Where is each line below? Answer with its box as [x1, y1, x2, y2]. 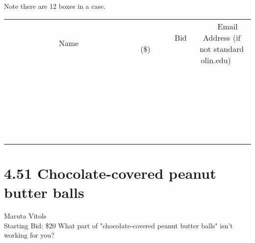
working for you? [4, 230, 54, 240]
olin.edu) [201, 54, 231, 66]
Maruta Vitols [4, 210, 47, 220]
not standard [200, 43, 244, 54]
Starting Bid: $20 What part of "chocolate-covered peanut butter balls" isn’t [4, 220, 233, 230]
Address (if [203, 31, 241, 43]
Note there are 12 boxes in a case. [4, 1, 106, 11]
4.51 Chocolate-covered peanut [4, 163, 216, 183]
